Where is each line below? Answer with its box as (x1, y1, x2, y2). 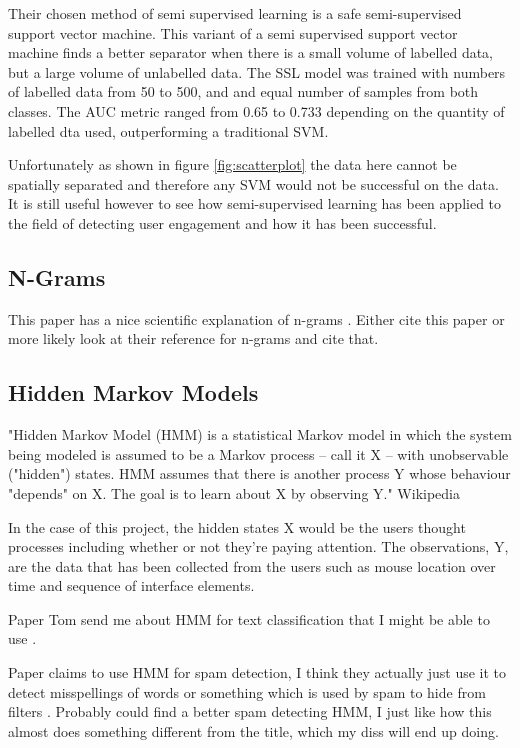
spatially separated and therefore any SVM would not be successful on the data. (8, 173, 499, 194)
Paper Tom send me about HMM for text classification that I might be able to (8, 608, 490, 629)
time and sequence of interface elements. (8, 575, 255, 596)
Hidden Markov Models (8, 377, 259, 408)
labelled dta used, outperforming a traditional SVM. (8, 120, 329, 141)
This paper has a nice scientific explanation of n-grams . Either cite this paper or (8, 308, 505, 329)
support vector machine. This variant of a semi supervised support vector (8, 22, 458, 43)
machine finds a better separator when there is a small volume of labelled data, (8, 42, 494, 63)
